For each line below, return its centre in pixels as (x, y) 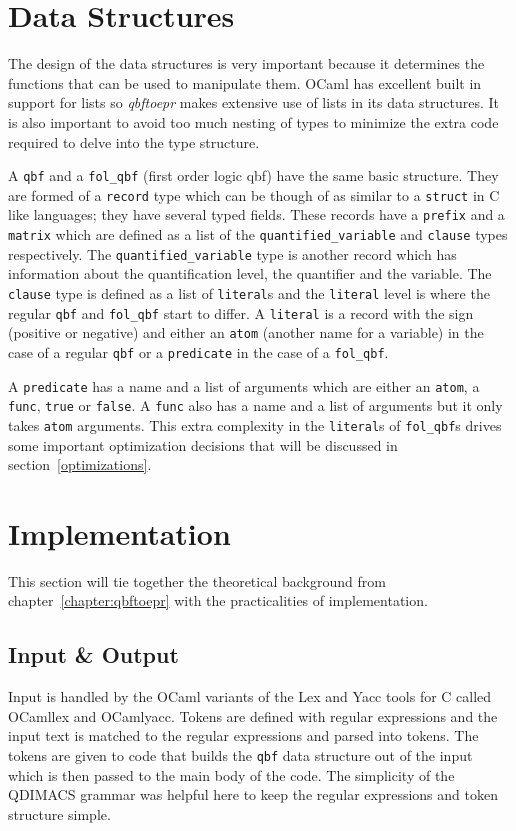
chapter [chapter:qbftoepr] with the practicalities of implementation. (218, 600)
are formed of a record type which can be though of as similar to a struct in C (254, 194)
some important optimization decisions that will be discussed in (203, 444)
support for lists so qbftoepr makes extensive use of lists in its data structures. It (253, 102)
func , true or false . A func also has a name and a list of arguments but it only (255, 405)
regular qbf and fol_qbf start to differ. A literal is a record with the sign (241, 312)
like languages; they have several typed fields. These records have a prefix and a (256, 214)
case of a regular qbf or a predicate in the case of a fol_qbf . (198, 351)
